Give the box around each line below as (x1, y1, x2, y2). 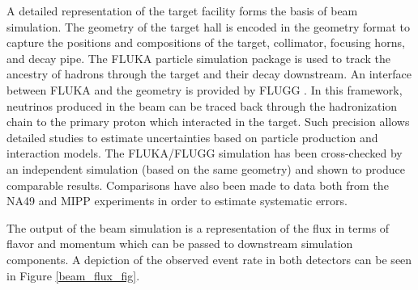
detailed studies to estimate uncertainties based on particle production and (6, 128, 378, 145)
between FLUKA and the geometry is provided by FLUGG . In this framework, (6, 81, 403, 98)
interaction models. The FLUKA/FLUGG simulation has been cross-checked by (6, 145, 403, 162)
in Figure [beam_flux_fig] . (6, 267, 140, 284)
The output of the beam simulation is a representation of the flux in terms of (6, 219, 390, 236)
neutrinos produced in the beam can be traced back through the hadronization (6, 97, 398, 114)
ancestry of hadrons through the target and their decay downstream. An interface (6, 65, 412, 82)
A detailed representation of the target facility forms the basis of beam (6, 2, 358, 19)
